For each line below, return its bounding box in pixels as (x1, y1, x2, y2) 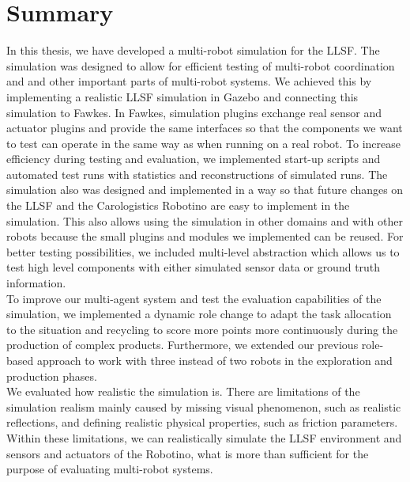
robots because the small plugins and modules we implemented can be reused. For (6, 228, 404, 245)
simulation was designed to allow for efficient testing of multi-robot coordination (6, 57, 395, 74)
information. (6, 275, 66, 291)
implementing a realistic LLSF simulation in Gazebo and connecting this (6, 88, 359, 104)
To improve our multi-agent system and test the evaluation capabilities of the (6, 290, 382, 306)
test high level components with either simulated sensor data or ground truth (6, 259, 381, 275)
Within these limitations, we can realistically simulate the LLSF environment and (6, 429, 402, 446)
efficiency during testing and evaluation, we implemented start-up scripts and (6, 150, 381, 167)
